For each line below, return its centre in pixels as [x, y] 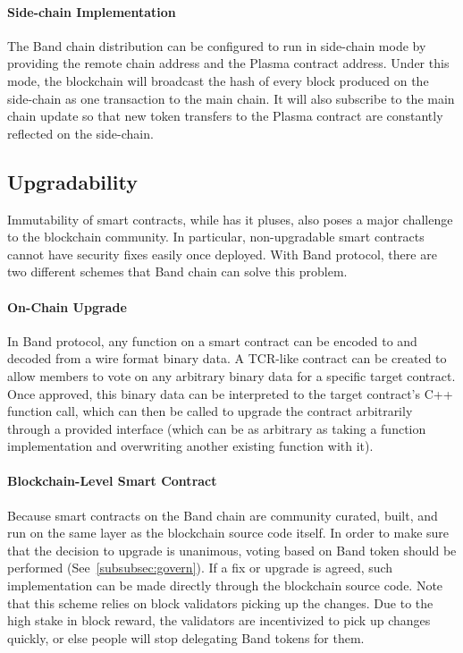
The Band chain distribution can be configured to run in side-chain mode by [217, 45]
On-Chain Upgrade [67, 306]
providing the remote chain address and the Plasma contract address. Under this [228, 63]
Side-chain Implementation [92, 11]
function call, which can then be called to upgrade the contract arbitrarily [210, 411]
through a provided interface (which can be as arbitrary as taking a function [217, 428]
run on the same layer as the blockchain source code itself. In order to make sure [228, 533]
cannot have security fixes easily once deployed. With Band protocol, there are [222, 254]
